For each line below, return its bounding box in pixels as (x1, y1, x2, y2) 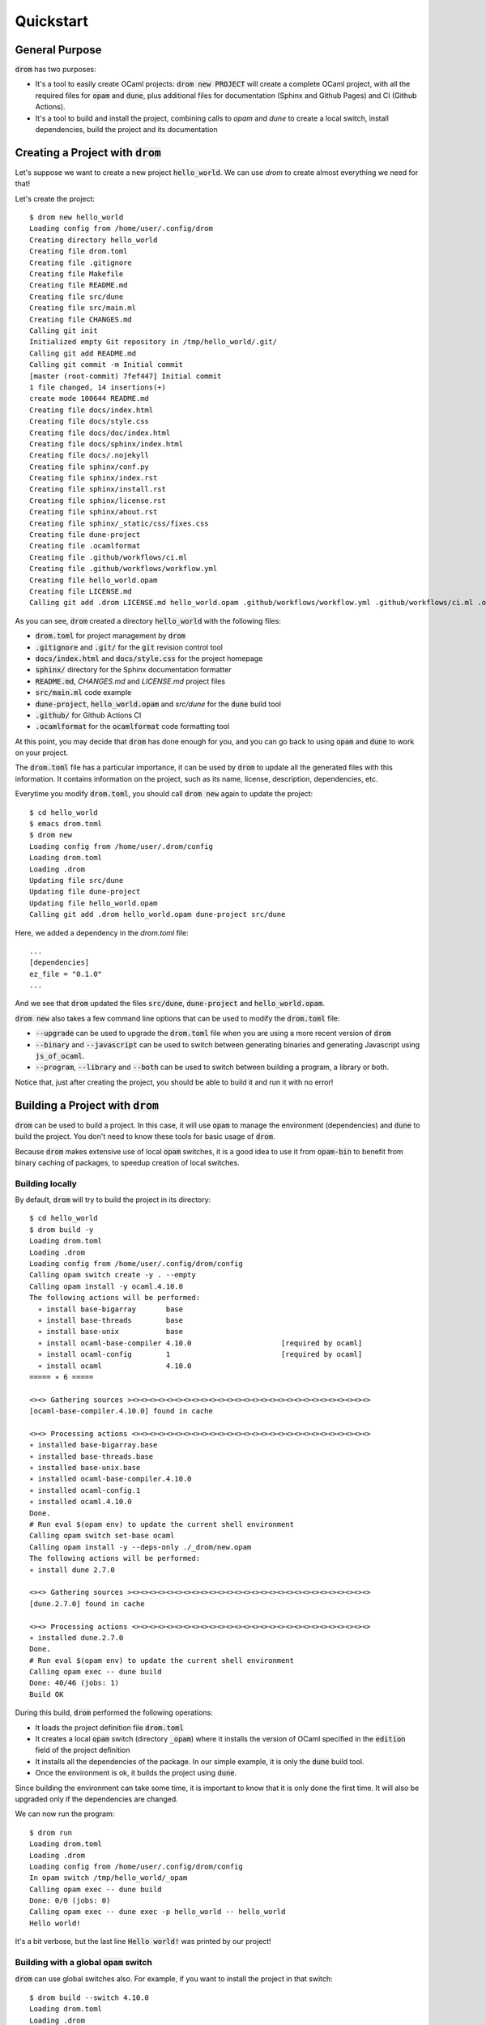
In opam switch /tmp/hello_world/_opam (29, 1874, 188, 1882)
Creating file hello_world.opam (29, 575, 158, 585)
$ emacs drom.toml (29, 819, 103, 829)
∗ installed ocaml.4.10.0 (29, 1497, 133, 1507)
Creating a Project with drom (15, 146, 161, 160)
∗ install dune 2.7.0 (29, 1565, 115, 1575)
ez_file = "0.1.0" (29, 969, 103, 978)
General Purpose (15, 43, 102, 57)
